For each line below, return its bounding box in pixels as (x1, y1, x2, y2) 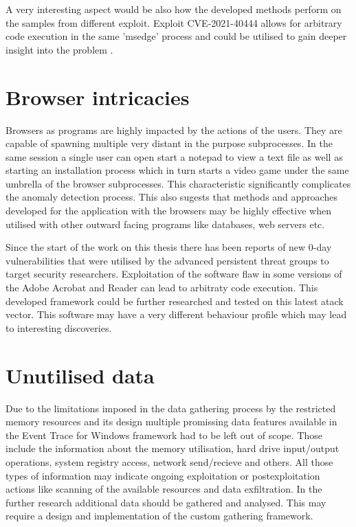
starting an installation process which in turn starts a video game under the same (5, 163, 349, 177)
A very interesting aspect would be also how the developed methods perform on (5, 2, 342, 16)
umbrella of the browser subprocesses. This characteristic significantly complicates (5, 176, 351, 190)
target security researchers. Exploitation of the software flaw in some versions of (5, 267, 342, 281)
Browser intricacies (5, 82, 190, 111)
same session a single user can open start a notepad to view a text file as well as (5, 149, 343, 164)
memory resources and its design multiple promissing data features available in (5, 414, 337, 429)
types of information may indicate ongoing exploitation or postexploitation (5, 468, 320, 482)
